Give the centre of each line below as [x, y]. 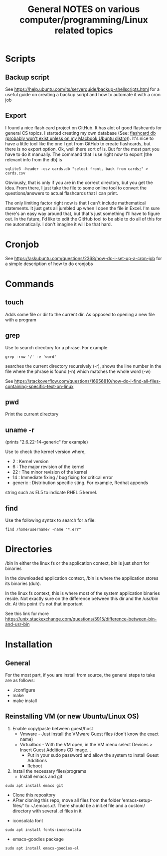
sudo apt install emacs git [34, 785]
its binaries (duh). [23, 583]
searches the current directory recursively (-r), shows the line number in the [83, 366]
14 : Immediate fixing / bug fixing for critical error [63, 478]
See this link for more [27, 613]
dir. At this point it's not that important [44, 604]
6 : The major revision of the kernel [48, 467]
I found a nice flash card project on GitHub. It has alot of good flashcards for [83, 128]
